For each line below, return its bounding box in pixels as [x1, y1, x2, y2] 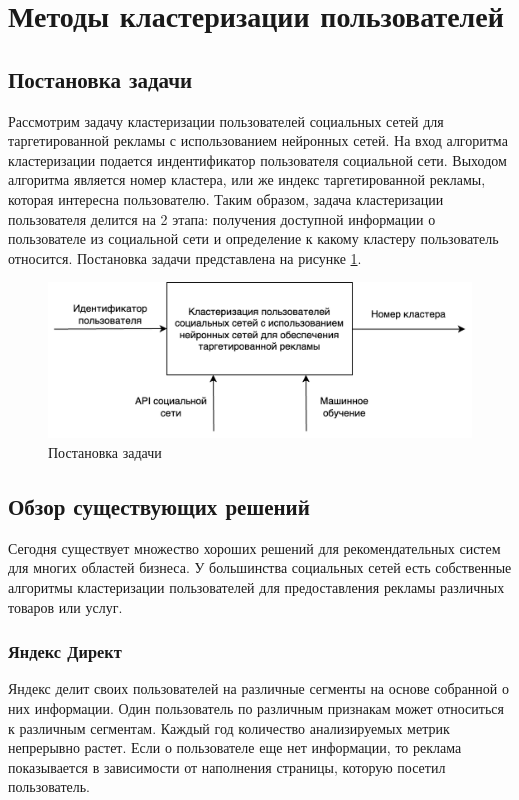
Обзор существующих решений [8, 491, 310, 521]
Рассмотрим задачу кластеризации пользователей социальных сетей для [8, 110, 444, 131]
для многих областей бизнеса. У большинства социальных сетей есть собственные [8, 557, 512, 578]
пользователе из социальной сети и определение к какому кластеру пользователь [8, 228, 499, 249]
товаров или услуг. [8, 596, 123, 617]
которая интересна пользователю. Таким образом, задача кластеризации [8, 188, 444, 209]
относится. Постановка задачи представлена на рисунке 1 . [8, 247, 362, 268]
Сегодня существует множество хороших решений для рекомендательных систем [8, 537, 501, 558]
